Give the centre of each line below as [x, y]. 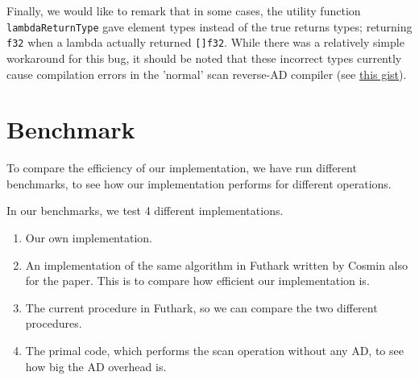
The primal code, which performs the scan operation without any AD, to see [214, 350]
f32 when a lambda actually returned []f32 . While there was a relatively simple [205, 42]
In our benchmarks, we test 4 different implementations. [145, 211]
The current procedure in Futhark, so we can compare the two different [201, 307]
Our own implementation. [89, 237]
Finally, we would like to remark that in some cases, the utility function [184, 10]
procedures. [54, 323]
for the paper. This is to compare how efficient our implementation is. [197, 281]
